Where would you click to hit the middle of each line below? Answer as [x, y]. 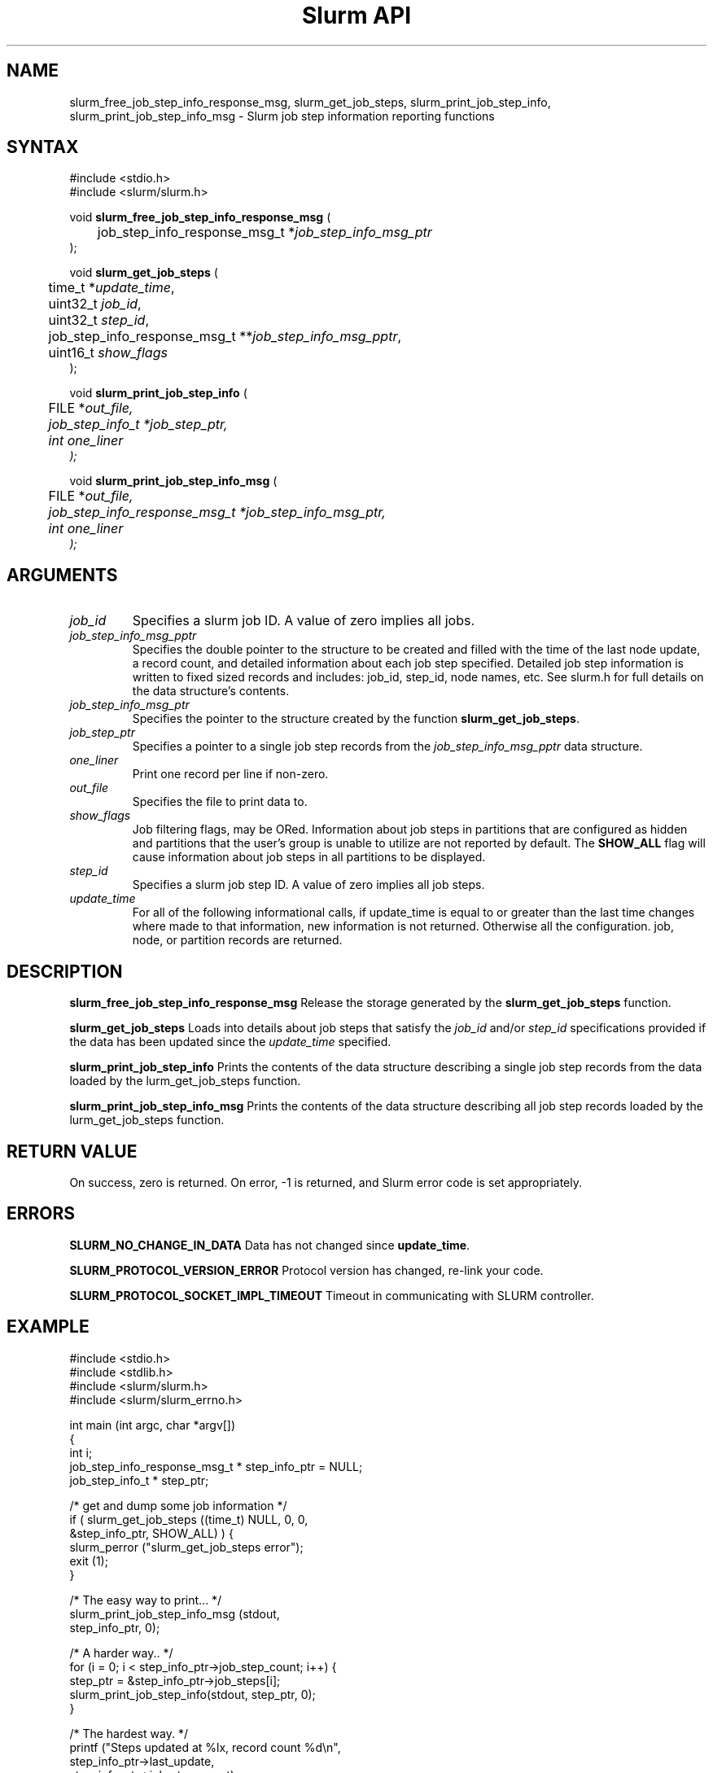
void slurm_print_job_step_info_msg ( [173, 481]
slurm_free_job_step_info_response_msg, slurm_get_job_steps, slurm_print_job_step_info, [310, 102]
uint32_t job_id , [95, 304]
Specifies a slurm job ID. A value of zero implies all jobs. [303, 621]
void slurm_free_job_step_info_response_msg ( [200, 217]
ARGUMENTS [62, 575]
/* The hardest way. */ [129, 1733]
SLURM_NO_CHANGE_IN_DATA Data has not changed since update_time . [270, 1245]
